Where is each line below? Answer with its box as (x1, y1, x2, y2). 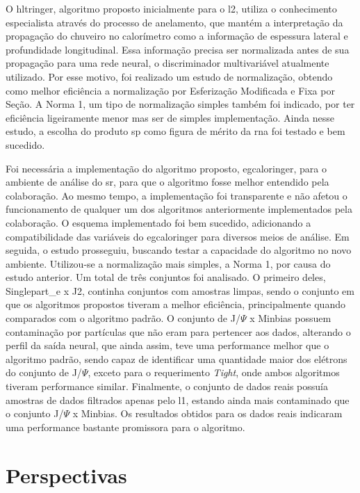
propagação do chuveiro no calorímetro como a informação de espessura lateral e (6, 29, 348, 43)
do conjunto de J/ (6, 365, 82, 380)
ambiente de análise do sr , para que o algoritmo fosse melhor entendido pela (6, 175, 329, 189)
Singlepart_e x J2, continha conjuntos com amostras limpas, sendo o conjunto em (6, 283, 354, 298)
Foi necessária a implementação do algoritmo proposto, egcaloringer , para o (6, 161, 327, 175)
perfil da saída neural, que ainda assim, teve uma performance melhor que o (6, 338, 329, 353)
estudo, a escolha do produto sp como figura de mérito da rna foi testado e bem (6, 124, 345, 138)
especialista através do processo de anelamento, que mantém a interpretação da (6, 15, 343, 29)
